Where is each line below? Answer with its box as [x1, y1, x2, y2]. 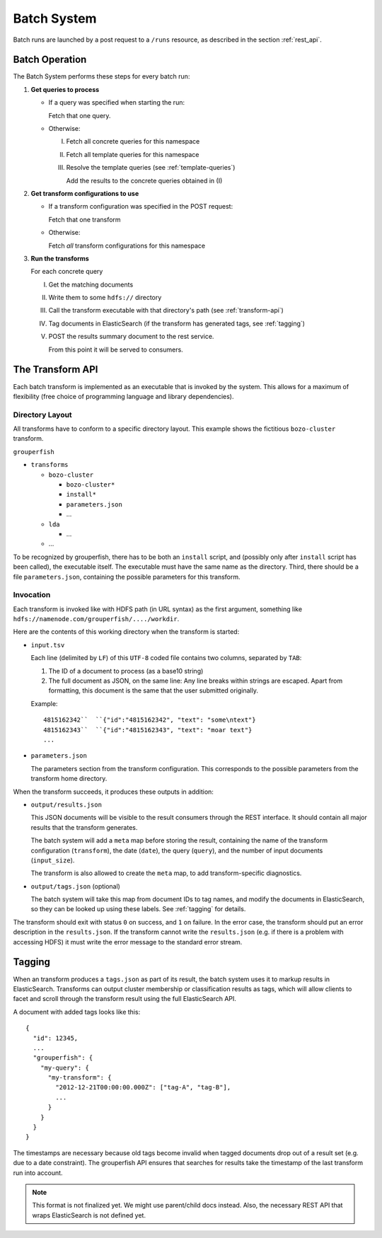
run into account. [13, 1168, 63, 1177]
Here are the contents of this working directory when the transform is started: [13, 627, 240, 636]
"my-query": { [40, 1063, 90, 1072]
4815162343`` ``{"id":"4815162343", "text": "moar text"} [43, 726, 253, 734]
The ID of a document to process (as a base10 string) [48, 666, 204, 675]
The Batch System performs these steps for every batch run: [13, 72, 190, 81]
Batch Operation [13, 54, 87, 66]
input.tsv [30, 641, 65, 649]
